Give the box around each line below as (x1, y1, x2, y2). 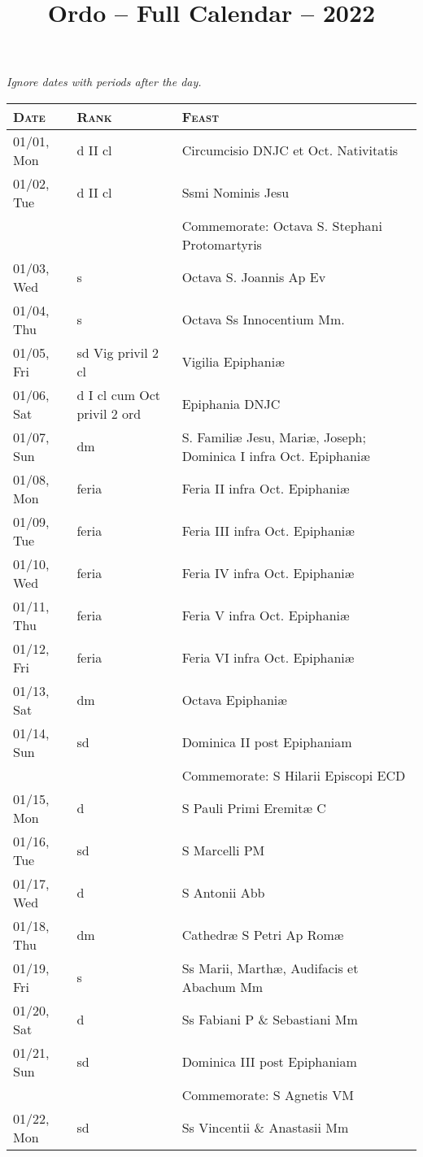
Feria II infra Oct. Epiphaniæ (181, 479, 350, 498)
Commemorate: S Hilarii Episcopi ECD (181, 765, 406, 785)
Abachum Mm (181, 976, 264, 996)
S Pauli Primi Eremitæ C (181, 798, 326, 818)
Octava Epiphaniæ (181, 690, 287, 710)
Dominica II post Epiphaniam (181, 733, 352, 752)
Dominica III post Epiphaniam (181, 1052, 357, 1072)
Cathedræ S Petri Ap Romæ (181, 925, 344, 945)
